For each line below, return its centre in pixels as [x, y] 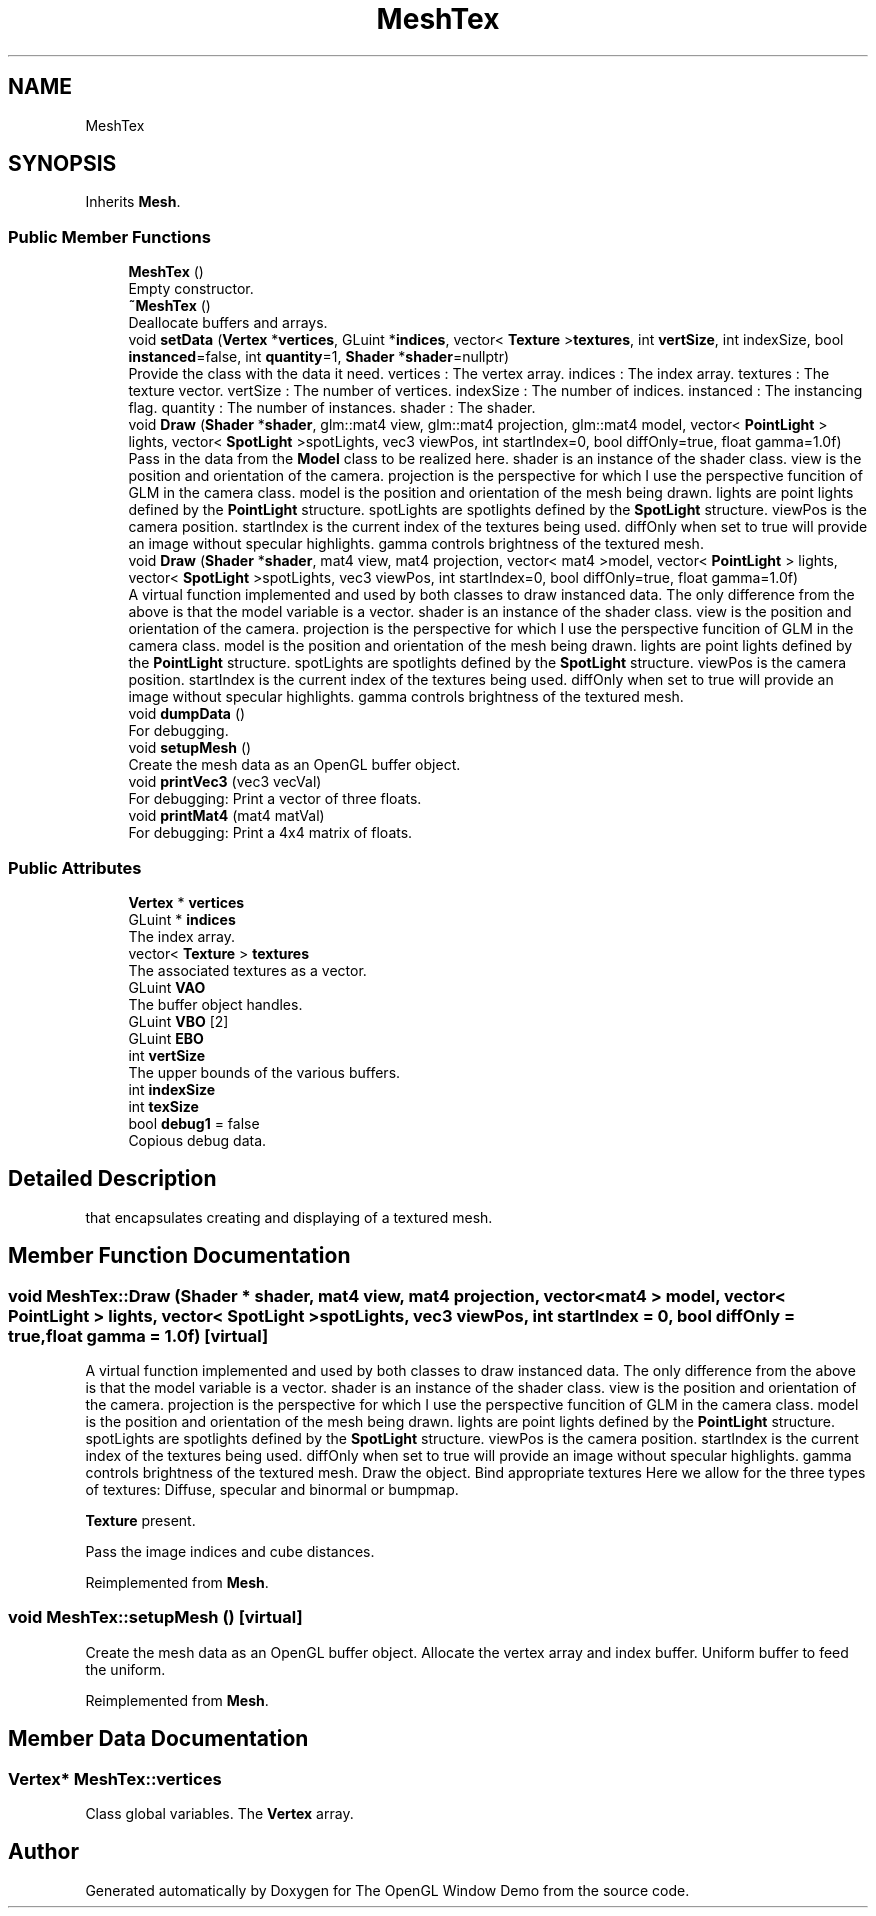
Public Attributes [75, 867]
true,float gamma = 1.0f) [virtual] [138, 1335]
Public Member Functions [109, 236]
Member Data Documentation [158, 1739]
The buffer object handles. [215, 1004]
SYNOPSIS [62, 164]
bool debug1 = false [194, 1123]
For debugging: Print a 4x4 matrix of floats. [270, 833]
